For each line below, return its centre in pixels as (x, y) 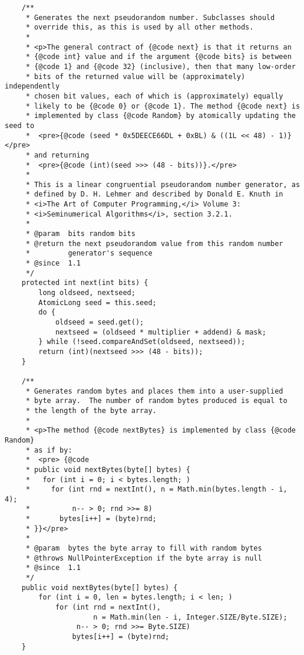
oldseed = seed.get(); (100, 322)
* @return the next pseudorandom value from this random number (154, 243)
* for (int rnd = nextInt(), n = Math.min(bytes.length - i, (156, 489)
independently (32, 86)
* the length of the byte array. (91, 410)
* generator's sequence (89, 253)
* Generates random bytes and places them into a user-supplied (154, 391)
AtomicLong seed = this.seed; (98, 302)
